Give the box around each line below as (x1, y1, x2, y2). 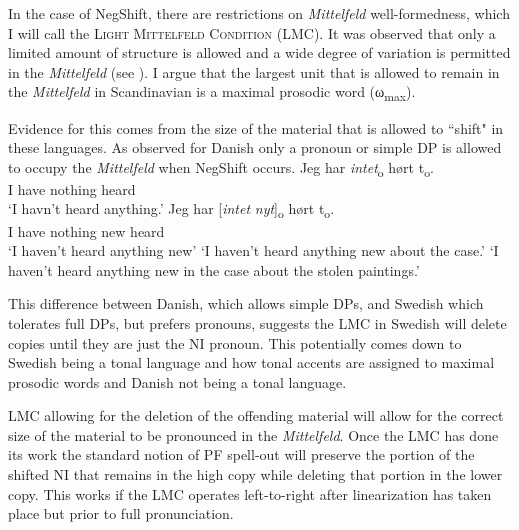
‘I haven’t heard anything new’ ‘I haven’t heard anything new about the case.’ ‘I (8, 240, 499, 261)
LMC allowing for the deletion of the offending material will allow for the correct (8, 405, 504, 426)
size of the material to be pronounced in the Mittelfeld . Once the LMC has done (8, 424, 499, 445)
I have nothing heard (8, 178, 136, 199)
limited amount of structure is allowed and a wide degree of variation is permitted (8, 42, 511, 63)
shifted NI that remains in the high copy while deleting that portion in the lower (8, 464, 503, 485)
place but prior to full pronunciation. (8, 503, 234, 524)
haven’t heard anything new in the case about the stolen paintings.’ (8, 259, 420, 280)
